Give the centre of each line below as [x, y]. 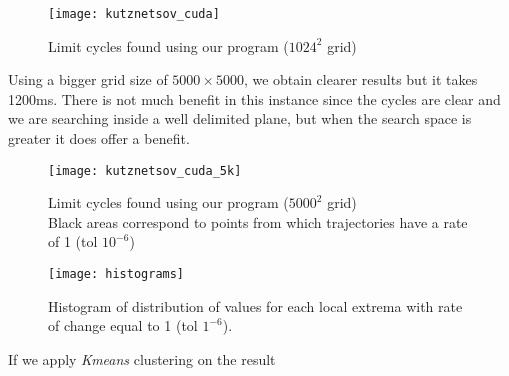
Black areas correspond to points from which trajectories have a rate [258, 221]
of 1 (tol [73, 241]
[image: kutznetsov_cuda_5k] [145, 170]
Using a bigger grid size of [88, 79]
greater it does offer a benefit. [99, 138]
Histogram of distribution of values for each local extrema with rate [255, 305]
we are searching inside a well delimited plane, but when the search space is [240, 118]
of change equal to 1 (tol [123, 325]
